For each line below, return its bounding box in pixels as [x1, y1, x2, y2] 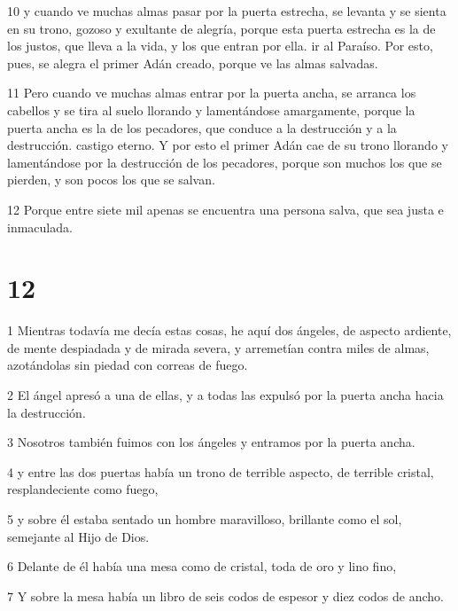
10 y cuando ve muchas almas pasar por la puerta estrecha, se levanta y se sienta [7, 2, 446, 20]
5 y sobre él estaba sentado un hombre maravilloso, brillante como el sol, [7, 510, 402, 528]
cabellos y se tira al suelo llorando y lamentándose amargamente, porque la [7, 100, 415, 119]
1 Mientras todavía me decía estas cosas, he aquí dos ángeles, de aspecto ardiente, [7, 321, 452, 340]
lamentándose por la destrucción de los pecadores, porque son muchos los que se [7, 153, 442, 171]
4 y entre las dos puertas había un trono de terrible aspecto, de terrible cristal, [7, 462, 434, 481]
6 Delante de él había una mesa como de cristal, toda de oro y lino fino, [7, 557, 397, 576]
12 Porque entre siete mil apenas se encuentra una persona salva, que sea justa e [7, 200, 444, 218]
